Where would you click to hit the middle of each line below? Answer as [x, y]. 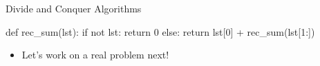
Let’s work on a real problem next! [95, 55]
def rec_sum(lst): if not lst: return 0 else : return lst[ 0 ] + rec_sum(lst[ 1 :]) [160, 31]
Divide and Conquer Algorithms [74, 8]
